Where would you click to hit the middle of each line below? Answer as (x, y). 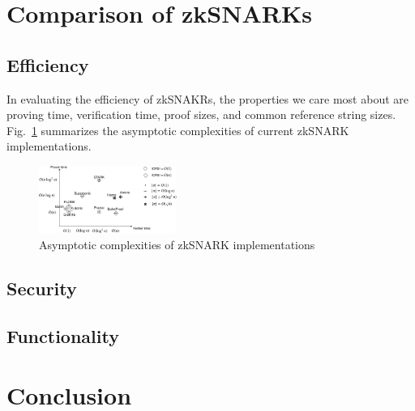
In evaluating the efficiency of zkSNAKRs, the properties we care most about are (207, 98)
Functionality (63, 335)
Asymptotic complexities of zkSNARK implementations (177, 244)
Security (42, 288)
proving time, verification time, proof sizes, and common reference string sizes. (201, 114)
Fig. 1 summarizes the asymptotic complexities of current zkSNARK (178, 130)
